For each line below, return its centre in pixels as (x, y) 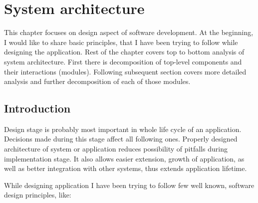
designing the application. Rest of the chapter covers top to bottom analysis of (124, 52)
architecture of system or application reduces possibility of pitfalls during (116, 149)
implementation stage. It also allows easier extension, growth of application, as (124, 158)
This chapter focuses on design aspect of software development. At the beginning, (129, 32)
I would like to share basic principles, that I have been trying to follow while (121, 42)
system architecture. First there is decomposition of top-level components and (123, 61)
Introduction (37, 108)
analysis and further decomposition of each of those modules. (97, 81)
